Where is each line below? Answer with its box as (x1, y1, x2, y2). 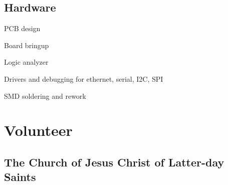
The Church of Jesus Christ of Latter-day (4, 154, 224, 169)
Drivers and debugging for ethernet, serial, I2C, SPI (4, 73, 163, 84)
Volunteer (4, 120, 73, 140)
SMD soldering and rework (4, 90, 86, 101)
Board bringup (4, 40, 49, 50)
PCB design (4, 23, 41, 34)
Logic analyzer (4, 57, 49, 67)
